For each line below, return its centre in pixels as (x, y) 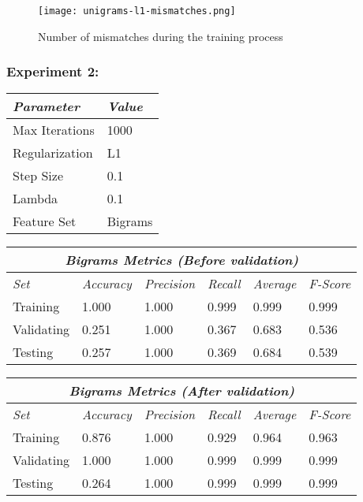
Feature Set (45, 221)
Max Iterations (54, 130)
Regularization (53, 153)
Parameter (46, 106)
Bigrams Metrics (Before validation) (182, 260)
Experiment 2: (53, 71)
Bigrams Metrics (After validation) (182, 391)
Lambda (36, 199)
